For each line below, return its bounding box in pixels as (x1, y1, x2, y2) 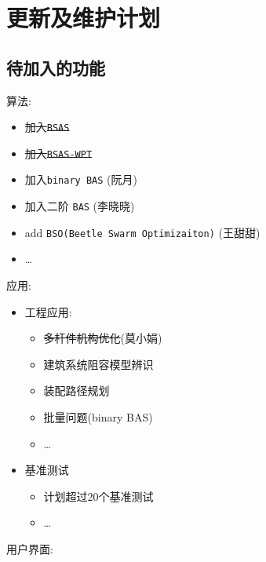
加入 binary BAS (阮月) (24, 171, 137, 188)
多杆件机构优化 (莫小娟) (43, 330, 162, 346)
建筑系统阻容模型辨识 (43, 356, 154, 372)
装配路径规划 (43, 382, 110, 399)
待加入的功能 (6, 55, 105, 79)
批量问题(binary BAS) (43, 409, 153, 425)
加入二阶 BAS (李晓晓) (24, 198, 135, 214)
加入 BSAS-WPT (24, 144, 93, 161)
